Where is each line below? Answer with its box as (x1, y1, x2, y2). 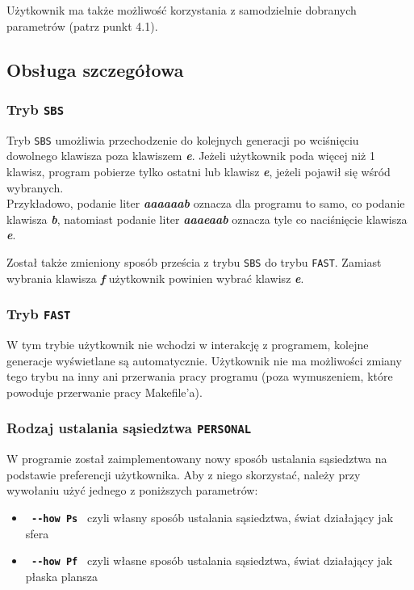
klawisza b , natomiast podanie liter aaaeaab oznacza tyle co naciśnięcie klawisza (6, 210, 408, 227)
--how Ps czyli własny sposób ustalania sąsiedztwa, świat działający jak (31, 508, 394, 525)
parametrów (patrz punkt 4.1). (6, 17, 158, 34)
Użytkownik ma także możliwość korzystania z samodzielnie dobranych (6, 2, 357, 18)
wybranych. (6, 179, 64, 196)
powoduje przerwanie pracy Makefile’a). (6, 383, 203, 400)
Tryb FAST (6, 304, 71, 324)
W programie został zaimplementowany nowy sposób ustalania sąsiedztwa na (6, 450, 387, 467)
